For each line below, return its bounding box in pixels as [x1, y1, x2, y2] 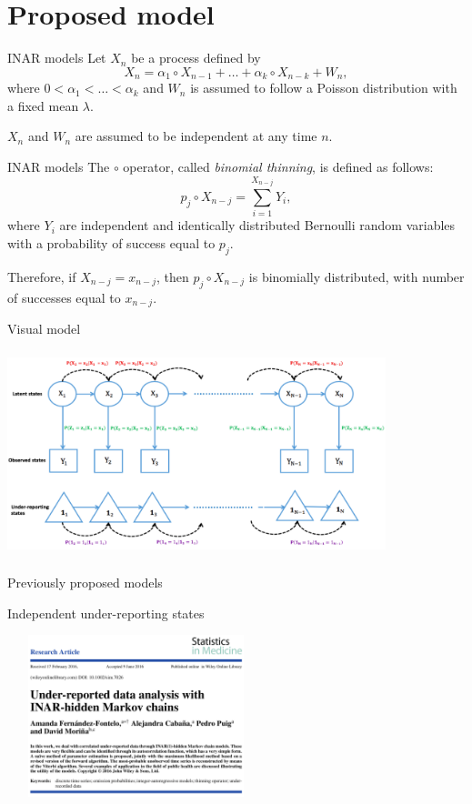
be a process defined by [131, 48, 261, 67]
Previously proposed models [7, 572, 163, 591]
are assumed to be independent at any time [75, 126, 317, 146]
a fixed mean [7, 95, 79, 115]
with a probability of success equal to [7, 233, 216, 252]
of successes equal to [7, 287, 121, 307]
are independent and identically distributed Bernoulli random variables [59, 216, 456, 235]
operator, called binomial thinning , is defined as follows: [123, 156, 434, 176]
